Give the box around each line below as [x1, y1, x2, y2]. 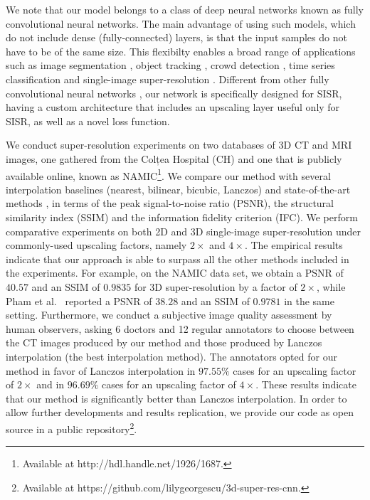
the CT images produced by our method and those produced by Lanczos [6, 335, 322, 350]
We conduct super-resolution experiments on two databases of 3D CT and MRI [6, 137, 352, 152]
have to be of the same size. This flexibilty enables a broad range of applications [6, 43, 356, 58]
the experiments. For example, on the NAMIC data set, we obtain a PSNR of [6, 265, 344, 280]
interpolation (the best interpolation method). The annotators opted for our [6, 349, 337, 363]
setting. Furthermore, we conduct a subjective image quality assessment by [6, 307, 332, 322]
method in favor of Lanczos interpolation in [6, 363, 196, 378]
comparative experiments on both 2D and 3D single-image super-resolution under [6, 223, 361, 238]
